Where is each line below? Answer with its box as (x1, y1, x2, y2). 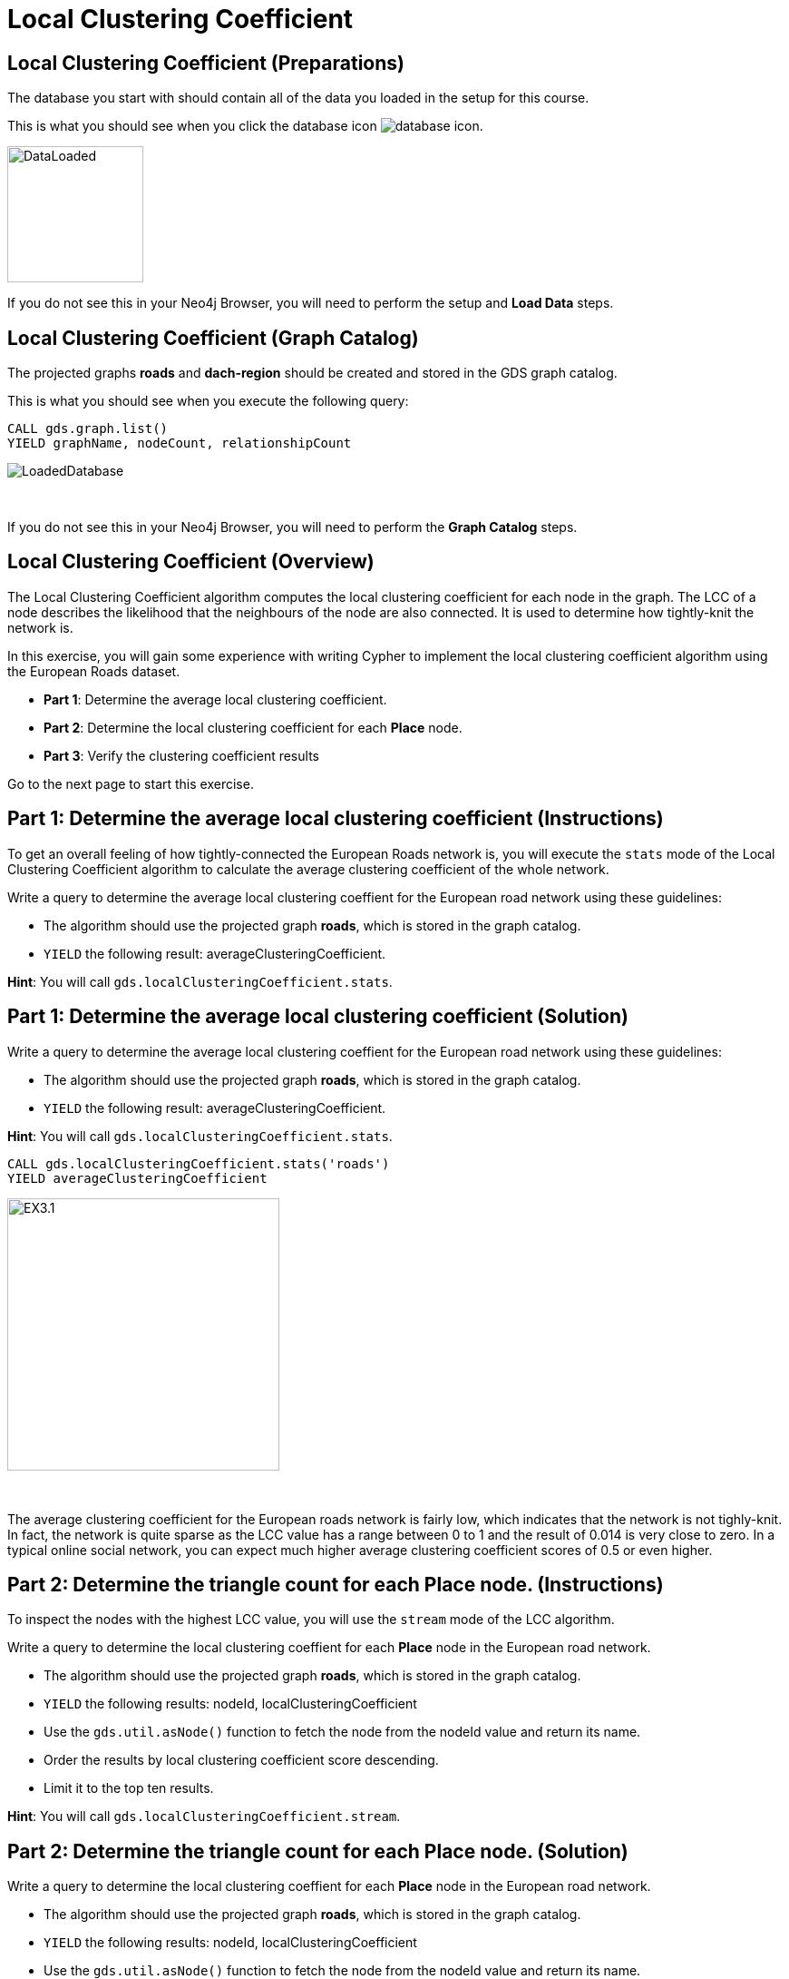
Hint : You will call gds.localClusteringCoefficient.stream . (7, 1808, 401, 1825)
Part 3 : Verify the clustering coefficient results (44, 747, 319, 763)
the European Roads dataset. (7, 663, 180, 679)
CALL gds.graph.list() (7, 421, 169, 437)
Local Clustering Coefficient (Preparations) (7, 51, 404, 74)
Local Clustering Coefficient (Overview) (7, 550, 375, 574)
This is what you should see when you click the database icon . (7, 118, 483, 134)
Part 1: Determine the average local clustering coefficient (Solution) (7, 1005, 628, 1029)
